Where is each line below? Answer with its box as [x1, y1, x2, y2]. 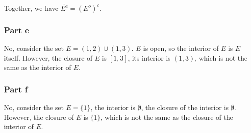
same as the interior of [4, 62, 72, 72]
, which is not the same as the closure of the [100, 111, 233, 122]
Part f [4, 83, 28, 95]
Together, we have [4, 3, 58, 13]
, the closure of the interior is [141, 102, 229, 112]
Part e [4, 23, 29, 36]
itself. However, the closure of [4, 52, 93, 63]
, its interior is [127, 52, 171, 63]
